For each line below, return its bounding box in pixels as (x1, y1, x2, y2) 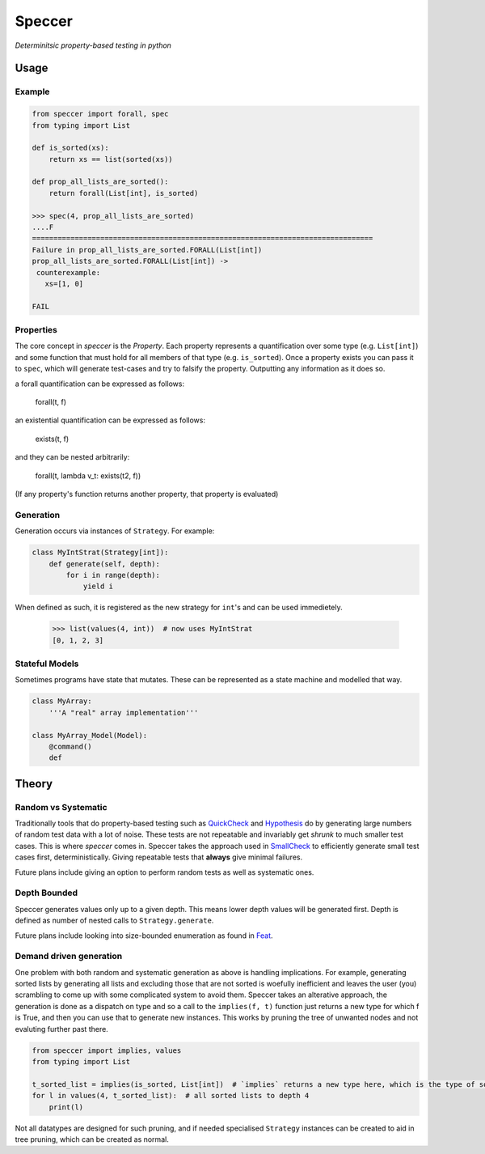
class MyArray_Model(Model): (32, 731, 148, 740)
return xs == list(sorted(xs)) (48, 155, 173, 163)
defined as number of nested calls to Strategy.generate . (15, 915, 214, 926)
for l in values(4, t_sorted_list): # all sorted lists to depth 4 (32, 1091, 310, 1101)
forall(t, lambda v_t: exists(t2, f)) (35, 470, 141, 481)
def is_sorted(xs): (32, 143, 109, 153)
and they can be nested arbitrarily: (15, 452, 130, 462)
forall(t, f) (35, 397, 67, 407)
